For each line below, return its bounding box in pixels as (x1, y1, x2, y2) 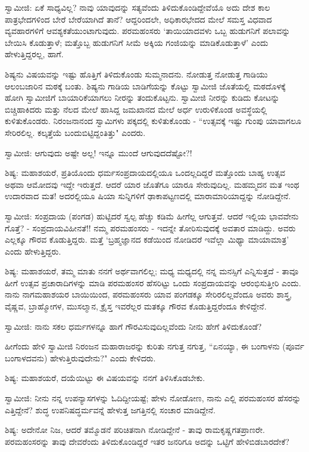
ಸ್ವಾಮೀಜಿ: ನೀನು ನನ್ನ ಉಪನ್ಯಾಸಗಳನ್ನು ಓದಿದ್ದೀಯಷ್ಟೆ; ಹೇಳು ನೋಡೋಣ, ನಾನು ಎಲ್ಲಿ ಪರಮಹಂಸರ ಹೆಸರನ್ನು (5, 392, 301, 404)
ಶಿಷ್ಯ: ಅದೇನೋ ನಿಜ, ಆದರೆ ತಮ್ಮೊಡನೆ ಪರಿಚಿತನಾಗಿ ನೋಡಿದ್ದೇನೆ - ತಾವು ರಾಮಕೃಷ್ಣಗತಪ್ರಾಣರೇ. (5, 423, 265, 436)
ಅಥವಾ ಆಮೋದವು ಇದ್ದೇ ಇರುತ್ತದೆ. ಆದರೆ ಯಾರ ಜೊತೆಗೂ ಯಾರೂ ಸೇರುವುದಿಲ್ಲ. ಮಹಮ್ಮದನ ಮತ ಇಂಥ (5, 178, 299, 190)
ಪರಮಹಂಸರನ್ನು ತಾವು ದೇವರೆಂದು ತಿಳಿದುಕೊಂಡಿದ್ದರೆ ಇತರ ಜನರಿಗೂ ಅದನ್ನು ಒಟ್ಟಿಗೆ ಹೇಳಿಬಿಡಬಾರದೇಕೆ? (5, 435, 289, 447)
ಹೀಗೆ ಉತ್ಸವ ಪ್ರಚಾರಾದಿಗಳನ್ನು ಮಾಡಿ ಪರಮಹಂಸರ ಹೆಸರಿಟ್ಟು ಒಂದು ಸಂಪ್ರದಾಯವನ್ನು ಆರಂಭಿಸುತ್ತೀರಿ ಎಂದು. (5, 276, 301, 289)
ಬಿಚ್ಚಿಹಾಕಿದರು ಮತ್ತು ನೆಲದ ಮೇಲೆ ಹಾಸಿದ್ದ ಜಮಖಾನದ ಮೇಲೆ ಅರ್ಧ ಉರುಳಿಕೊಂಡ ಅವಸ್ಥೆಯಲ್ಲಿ (5, 103, 267, 115)
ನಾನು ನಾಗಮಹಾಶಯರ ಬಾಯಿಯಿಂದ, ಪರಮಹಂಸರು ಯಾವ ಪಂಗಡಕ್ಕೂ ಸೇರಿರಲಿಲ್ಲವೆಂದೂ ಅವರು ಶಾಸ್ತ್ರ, (5, 288, 292, 301)
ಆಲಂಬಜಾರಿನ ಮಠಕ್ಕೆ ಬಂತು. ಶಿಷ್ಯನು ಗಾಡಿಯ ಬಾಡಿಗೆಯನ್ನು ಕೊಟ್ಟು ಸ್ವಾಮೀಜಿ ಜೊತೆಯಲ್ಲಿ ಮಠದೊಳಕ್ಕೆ (5, 79, 286, 92)
